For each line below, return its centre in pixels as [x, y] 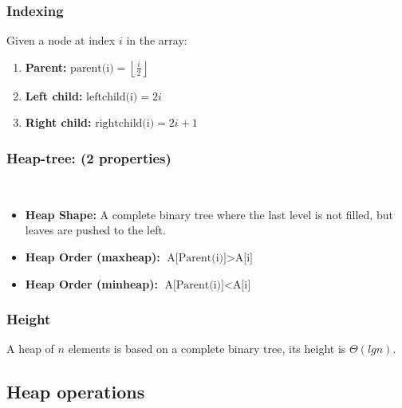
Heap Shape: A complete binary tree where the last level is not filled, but [209, 214]
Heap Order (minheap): [91, 283]
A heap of [30, 349]
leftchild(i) [112, 97]
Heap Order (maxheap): [93, 257]
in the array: [157, 40]
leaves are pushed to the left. [95, 230]
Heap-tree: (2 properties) [89, 157]
